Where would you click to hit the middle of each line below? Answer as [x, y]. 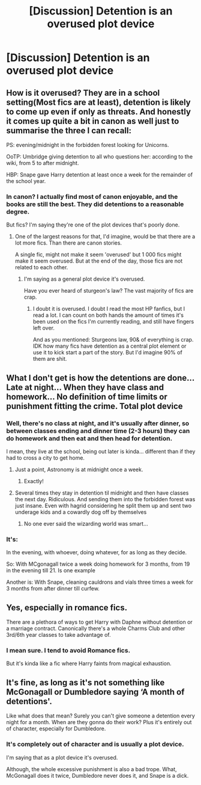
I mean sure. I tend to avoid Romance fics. [68, 651]
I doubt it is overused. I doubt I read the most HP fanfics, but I [109, 309]
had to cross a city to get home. [46, 458]
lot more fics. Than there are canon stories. [68, 243]
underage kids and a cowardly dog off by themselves [81, 512]
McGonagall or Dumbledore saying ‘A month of [95, 692]
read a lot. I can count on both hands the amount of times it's [108, 315]
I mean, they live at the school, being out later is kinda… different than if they [101, 451]
